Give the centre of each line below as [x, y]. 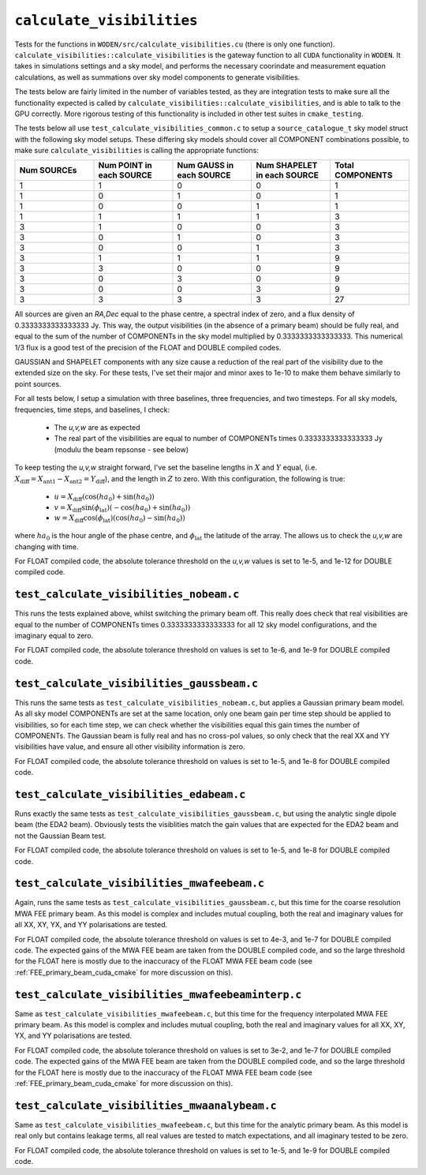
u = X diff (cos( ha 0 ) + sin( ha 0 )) [105, 497]
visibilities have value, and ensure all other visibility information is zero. [130, 747]
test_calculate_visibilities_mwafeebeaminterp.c [158, 995]
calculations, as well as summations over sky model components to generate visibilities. [157, 77]
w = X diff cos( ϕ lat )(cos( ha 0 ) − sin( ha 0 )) [120, 519]
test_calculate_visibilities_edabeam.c [130, 794]
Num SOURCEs [48, 170]
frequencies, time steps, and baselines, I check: [92, 410]
